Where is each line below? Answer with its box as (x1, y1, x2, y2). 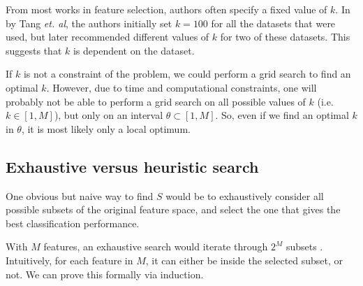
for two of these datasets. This (220, 29, 350, 44)
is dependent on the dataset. (73, 43, 195, 57)
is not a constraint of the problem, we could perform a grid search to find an (23, 66, 351, 81)
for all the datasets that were (211, 15, 336, 30)
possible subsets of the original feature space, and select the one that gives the (6, 202, 341, 217)
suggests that (6, 43, 62, 57)
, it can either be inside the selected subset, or (145, 252, 343, 267)
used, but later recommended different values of (6, 29, 209, 44)
